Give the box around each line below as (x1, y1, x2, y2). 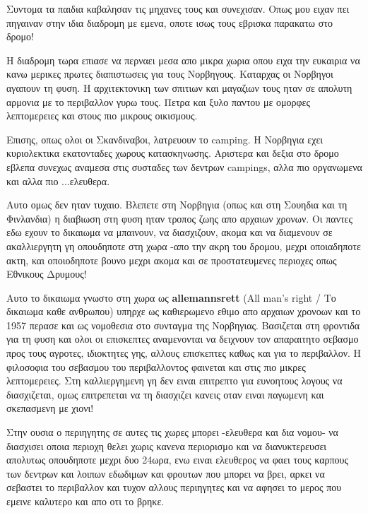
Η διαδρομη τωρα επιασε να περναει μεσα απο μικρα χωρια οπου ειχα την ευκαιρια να (6, 52, 360, 67)
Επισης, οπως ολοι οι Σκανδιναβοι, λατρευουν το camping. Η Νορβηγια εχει (6, 131, 324, 146)
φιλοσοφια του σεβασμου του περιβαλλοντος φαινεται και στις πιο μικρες (6, 359, 306, 374)
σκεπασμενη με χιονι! (6, 401, 94, 415)
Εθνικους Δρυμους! (6, 266, 87, 281)
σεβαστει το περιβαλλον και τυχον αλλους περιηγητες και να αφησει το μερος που (6, 480, 342, 495)
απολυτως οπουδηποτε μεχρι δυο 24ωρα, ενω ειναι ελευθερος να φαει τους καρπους (6, 452, 349, 467)
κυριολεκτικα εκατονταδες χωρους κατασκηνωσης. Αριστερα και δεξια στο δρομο (6, 146, 339, 160)
